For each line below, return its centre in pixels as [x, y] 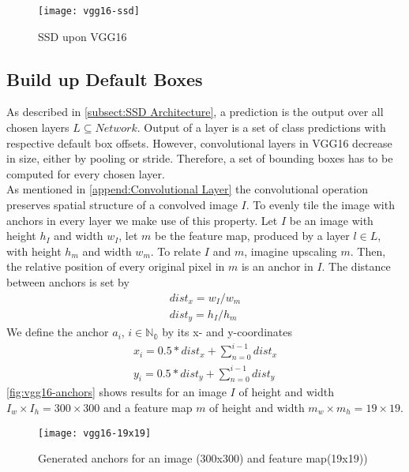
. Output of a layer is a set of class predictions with [261, 127]
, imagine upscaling [291, 251]
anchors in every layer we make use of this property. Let [142, 220]
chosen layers [38, 127]
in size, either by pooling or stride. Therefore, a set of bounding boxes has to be [200, 158]
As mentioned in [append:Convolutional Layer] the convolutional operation [188, 189]
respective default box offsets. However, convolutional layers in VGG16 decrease [199, 142]
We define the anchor [58, 332]
